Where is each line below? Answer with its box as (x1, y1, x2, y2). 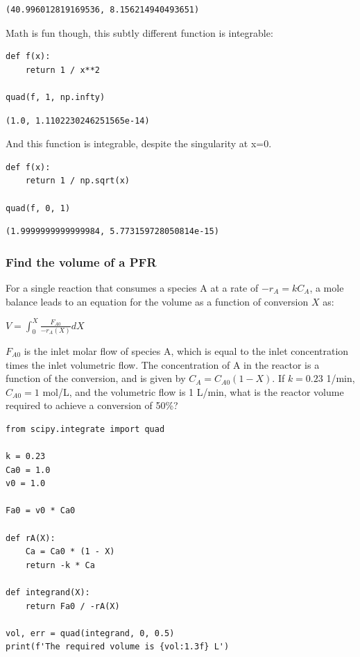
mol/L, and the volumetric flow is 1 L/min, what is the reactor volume (42, 384, 344, 399)
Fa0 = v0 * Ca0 (6, 506, 76, 516)
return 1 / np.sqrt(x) (25, 176, 130, 186)
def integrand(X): (6, 588, 90, 598)
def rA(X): (6, 533, 55, 543)
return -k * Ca (25, 560, 95, 570)
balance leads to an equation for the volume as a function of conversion (6, 294, 309, 308)
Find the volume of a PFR (6, 253, 157, 270)
